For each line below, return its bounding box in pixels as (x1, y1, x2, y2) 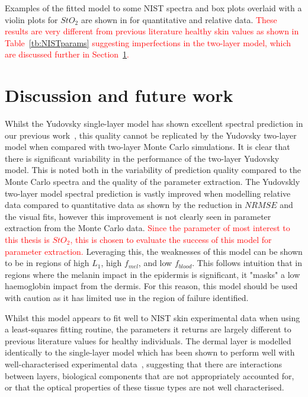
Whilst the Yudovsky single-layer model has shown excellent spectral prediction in (5, 117, 303, 130)
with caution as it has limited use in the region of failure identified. (5, 292, 249, 303)
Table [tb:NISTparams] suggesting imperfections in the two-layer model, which (5, 36, 291, 49)
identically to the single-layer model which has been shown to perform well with (5, 346, 295, 358)
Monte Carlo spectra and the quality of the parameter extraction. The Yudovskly (5, 175, 300, 188)
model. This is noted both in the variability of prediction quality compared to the (5, 164, 301, 176)
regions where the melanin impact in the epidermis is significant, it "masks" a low (5, 268, 300, 280)
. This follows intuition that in (192, 257, 302, 269)
